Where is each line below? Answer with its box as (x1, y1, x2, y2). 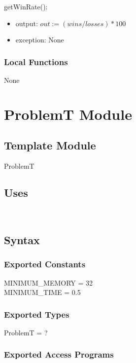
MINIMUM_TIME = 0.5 (4, 287, 81, 297)
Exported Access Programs (4, 348, 114, 361)
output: (15, 18, 38, 28)
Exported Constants (4, 258, 86, 270)
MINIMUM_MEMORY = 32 (4, 277, 93, 288)
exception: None (15, 35, 64, 45)
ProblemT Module (4, 104, 132, 124)
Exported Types (4, 308, 69, 320)
